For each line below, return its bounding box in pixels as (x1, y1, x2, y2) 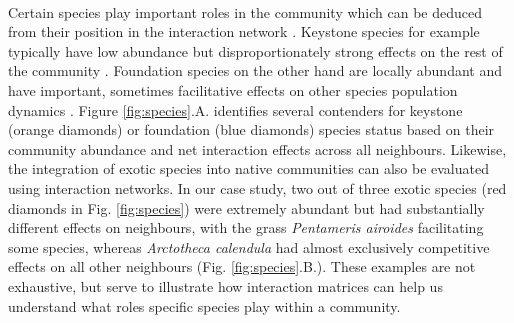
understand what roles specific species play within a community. (8, 295, 401, 316)
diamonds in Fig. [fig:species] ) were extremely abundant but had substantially (8, 197, 485, 218)
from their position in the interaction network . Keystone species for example (8, 21, 480, 42)
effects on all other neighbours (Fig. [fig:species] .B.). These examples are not (8, 256, 476, 277)
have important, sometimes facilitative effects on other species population (8, 79, 458, 100)
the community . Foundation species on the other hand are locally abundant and (8, 60, 502, 81)
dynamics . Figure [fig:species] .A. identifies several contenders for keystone (8, 99, 463, 120)
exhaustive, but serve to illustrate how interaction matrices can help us (8, 275, 443, 296)
